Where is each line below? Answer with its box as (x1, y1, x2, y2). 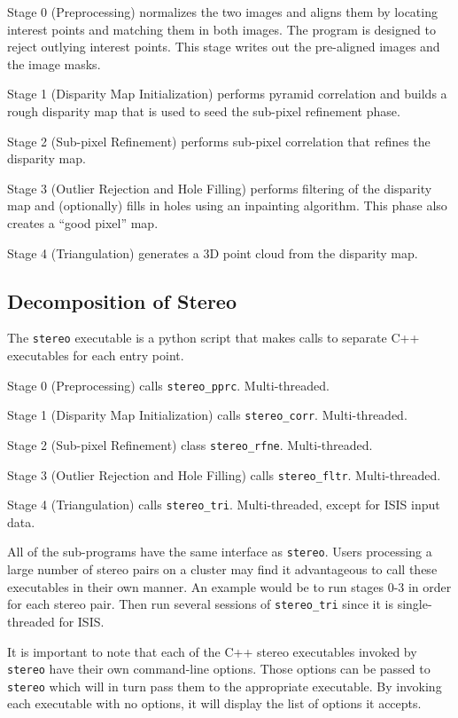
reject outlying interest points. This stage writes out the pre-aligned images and (7, 37, 440, 56)
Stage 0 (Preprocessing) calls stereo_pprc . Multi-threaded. (7, 375, 330, 394)
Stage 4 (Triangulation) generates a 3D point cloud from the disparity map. (7, 243, 418, 262)
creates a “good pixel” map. (7, 213, 159, 232)
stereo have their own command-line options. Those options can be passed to (7, 659, 431, 678)
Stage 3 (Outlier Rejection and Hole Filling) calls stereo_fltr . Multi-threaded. (7, 465, 441, 484)
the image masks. (7, 54, 101, 73)
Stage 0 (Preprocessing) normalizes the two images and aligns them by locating (7, 3, 438, 20)
